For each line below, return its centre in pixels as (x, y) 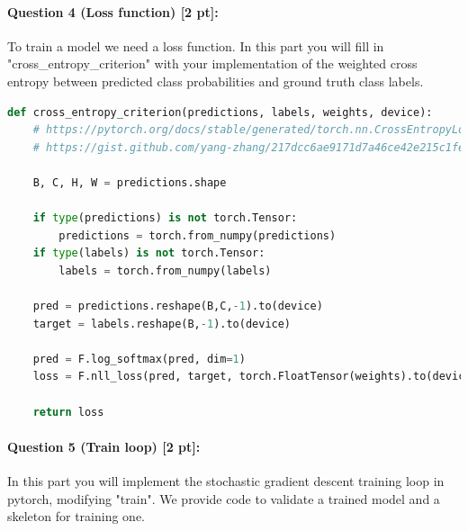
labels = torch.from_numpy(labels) (165, 270)
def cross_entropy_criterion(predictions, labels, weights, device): (220, 112)
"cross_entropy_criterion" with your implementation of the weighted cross (212, 63)
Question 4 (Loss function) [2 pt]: (113, 11)
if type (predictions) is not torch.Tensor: (165, 218)
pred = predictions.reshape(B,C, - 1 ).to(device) (178, 306)
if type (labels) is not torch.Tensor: (149, 253)
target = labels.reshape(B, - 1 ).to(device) (162, 324)
